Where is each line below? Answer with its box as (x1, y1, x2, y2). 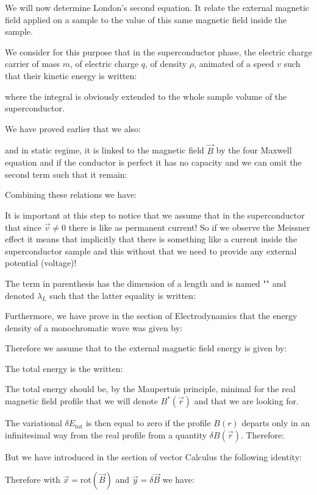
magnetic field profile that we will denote (5, 395, 158, 407)
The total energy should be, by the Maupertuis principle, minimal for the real (5, 382, 296, 395)
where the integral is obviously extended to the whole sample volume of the (5, 90, 287, 102)
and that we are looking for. (194, 395, 299, 407)
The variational (5, 416, 62, 429)
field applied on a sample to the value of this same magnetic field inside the (5, 13, 287, 26)
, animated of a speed (194, 57, 274, 70)
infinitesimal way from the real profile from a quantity (5, 428, 207, 441)
